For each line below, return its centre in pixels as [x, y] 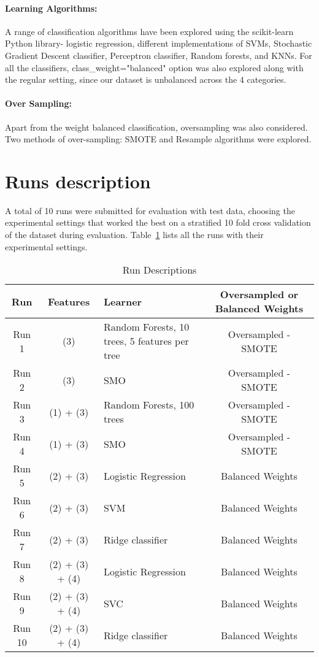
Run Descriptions [159, 270]
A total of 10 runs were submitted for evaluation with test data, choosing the [150, 210]
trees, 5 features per [146, 341]
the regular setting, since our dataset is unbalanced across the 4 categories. [146, 79]
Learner [123, 301]
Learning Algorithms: [51, 8]
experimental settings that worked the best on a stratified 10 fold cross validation [158, 222]
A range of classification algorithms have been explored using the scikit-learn [149, 31]
